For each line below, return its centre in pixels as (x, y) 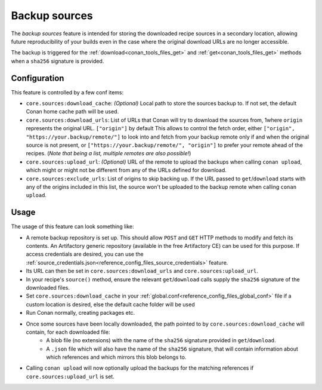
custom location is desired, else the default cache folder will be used (110, 304)
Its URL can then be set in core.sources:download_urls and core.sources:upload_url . (142, 271)
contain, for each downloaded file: (68, 332)
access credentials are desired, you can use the (85, 254)
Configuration (38, 78)
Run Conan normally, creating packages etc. (80, 313)
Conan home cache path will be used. (72, 112)
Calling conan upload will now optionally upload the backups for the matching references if (140, 368)
